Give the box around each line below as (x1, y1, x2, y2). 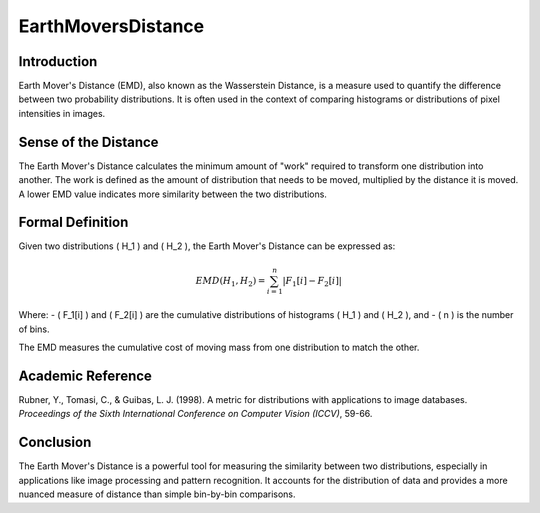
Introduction (18, 53, 98, 70)
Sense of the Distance (18, 133, 159, 150)
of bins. (18, 323, 50, 335)
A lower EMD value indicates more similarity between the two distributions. (18, 188, 327, 200)
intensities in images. (18, 107, 106, 119)
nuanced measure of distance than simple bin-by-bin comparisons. (18, 488, 296, 500)
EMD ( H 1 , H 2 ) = (195, 275, 266, 289)
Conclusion (18, 434, 92, 451)
